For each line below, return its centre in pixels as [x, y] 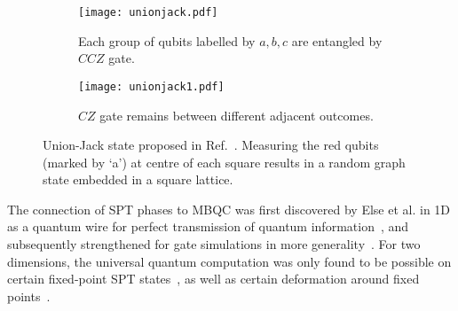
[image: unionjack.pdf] [148, 12]
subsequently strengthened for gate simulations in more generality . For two [214, 244]
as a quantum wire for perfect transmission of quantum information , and [208, 226]
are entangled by [337, 40]
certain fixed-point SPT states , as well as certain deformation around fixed [213, 279]
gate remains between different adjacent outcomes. [237, 115]
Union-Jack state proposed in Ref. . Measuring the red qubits [211, 145]
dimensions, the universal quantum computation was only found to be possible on [229, 261]
